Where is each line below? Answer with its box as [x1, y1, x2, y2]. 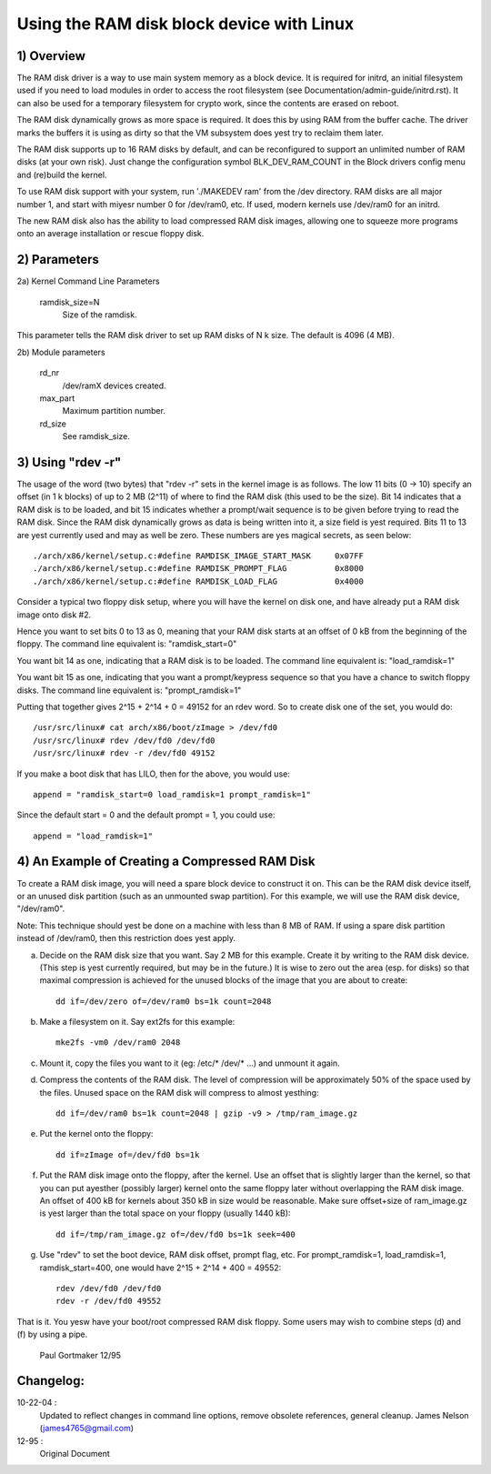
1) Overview [16, 48, 86, 64]
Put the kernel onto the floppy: [39, 1128, 154, 1139]
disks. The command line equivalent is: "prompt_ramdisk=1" [16, 685, 242, 696]
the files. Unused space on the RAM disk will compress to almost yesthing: [39, 1087, 319, 1098]
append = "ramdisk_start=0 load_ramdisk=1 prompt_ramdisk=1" [33, 789, 311, 799]
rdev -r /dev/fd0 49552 [55, 1296, 162, 1307]
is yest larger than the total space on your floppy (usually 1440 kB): [39, 1208, 291, 1218]
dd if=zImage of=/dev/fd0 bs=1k [55, 1149, 200, 1159]
